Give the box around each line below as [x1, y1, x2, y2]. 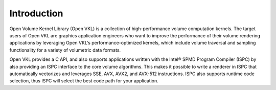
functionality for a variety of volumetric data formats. [9, 47, 121, 53]
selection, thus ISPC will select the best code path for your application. [9, 78, 158, 84]
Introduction [9, 8, 63, 19]
